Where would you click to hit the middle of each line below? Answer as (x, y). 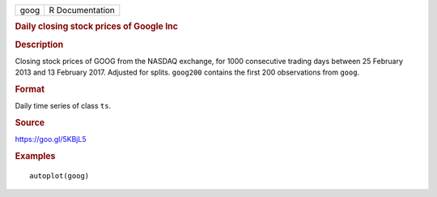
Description (39, 45)
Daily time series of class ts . (63, 106)
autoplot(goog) (59, 176)
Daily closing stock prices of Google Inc (96, 27)
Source (30, 123)
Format (30, 89)
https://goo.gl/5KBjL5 (51, 139)
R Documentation (82, 10)
